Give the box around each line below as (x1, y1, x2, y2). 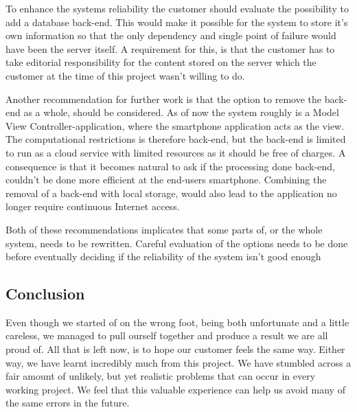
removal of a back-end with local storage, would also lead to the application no (5, 185, 337, 200)
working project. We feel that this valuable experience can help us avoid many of (5, 382, 345, 396)
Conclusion (5, 283, 85, 304)
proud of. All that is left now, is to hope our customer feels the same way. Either (5, 342, 345, 356)
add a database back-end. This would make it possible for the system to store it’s (5, 14, 348, 29)
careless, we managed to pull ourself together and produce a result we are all (5, 328, 328, 343)
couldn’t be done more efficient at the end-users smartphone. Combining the (5, 172, 327, 187)
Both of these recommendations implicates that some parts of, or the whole (5, 222, 323, 236)
